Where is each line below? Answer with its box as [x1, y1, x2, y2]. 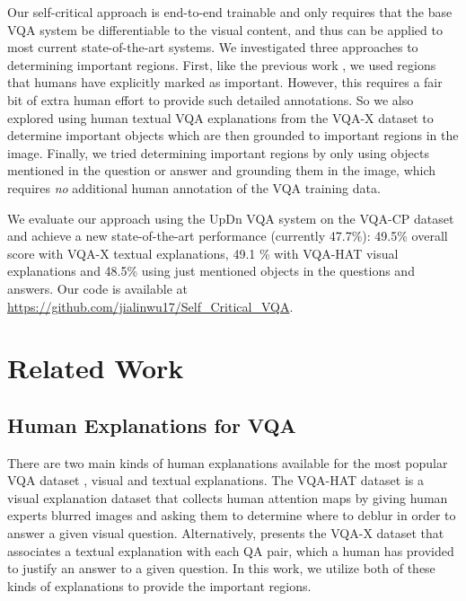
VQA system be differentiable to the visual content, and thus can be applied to [7, 20, 443, 39]
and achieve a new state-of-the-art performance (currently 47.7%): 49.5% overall [7, 226, 448, 245]
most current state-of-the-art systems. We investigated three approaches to [7, 38, 418, 57]
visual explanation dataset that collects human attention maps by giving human [7, 488, 448, 507]
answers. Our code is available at [7, 278, 188, 297]
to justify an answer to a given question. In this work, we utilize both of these [7, 559, 435, 578]
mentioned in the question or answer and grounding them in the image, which [7, 161, 436, 180]
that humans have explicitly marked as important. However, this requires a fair [7, 73, 443, 92]
